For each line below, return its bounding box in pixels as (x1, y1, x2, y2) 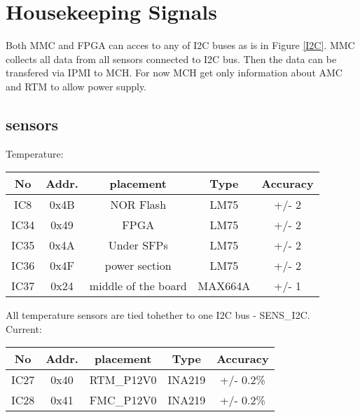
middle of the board (89, 278, 187, 294)
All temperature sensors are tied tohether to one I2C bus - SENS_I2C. (6, 308, 310, 322)
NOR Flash (110, 196, 167, 213)
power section (104, 257, 172, 274)
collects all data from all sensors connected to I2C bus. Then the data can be (6, 51, 337, 66)
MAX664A (198, 278, 251, 294)
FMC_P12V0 (89, 392, 157, 409)
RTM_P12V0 (89, 371, 157, 388)
